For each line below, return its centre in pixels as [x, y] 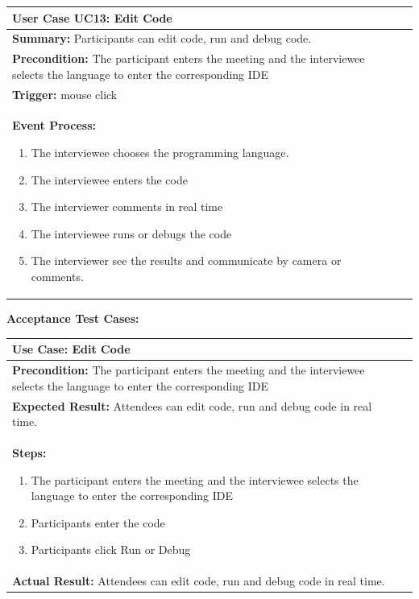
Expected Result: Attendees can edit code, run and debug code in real [192, 405]
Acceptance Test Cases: [73, 318]
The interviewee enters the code [109, 179]
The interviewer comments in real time [127, 207]
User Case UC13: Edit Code [92, 17]
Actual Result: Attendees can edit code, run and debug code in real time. [199, 581]
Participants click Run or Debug [111, 549]
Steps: [29, 452]
